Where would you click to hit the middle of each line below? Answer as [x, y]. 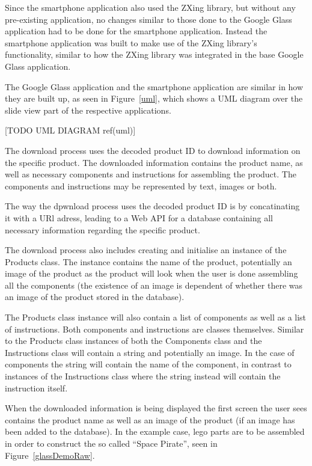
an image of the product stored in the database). [95, 297]
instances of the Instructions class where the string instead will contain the [143, 376]
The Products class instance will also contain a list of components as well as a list [156, 317]
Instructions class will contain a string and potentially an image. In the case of [150, 352]
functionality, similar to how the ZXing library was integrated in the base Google [154, 54]
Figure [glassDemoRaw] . [50, 455]
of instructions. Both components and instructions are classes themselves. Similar [154, 329]
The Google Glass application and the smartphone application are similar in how [154, 86]
